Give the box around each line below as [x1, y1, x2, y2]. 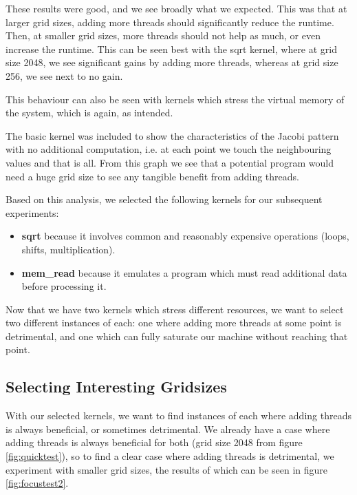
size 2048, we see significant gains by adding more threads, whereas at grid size [6, 55, 338, 70]
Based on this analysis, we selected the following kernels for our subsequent [6, 192, 323, 207]
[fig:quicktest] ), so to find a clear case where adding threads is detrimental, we [6, 449, 334, 463]
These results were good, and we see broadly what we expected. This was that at [6, 1, 347, 15]
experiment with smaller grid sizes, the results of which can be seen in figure [6, 462, 328, 476]
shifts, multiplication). [21, 242, 116, 256]
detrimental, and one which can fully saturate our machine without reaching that [6, 328, 348, 343]
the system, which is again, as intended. [6, 105, 173, 120]
